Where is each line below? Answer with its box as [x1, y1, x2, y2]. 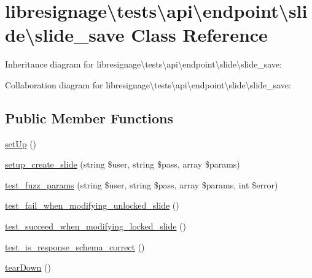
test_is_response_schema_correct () [5, 240, 145, 253]
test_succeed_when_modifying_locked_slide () [5, 220, 187, 233]
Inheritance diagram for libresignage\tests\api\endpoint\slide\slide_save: [5, 58, 282, 71]
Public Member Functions [5, 108, 173, 127]
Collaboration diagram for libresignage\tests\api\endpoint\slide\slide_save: [5, 78, 291, 91]
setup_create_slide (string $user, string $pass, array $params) [5, 158, 240, 171]
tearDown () [5, 261, 51, 274]
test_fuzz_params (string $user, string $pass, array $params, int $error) [5, 178, 278, 191]
